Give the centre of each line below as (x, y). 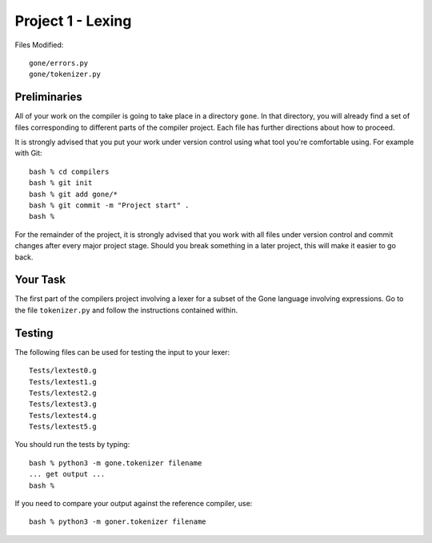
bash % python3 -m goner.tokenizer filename (118, 522)
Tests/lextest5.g (63, 427)
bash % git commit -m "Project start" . (109, 205)
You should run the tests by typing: (72, 444)
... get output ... (67, 474)
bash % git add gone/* (74, 194)
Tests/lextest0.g (63, 371)
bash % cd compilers (69, 171)
